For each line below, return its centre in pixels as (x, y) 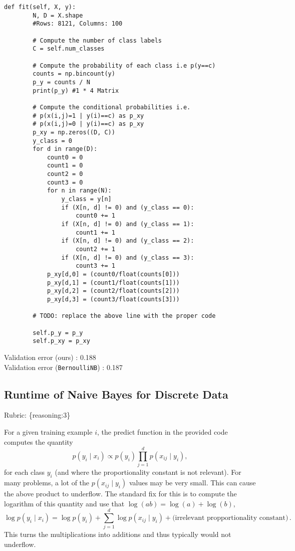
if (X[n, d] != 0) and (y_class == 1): (128, 224)
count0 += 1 (95, 216)
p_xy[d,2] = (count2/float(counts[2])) (113, 291)
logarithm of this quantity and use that (64, 503)
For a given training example (48, 431)
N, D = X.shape (58, 15)
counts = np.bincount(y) (74, 74)
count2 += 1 (95, 249)
